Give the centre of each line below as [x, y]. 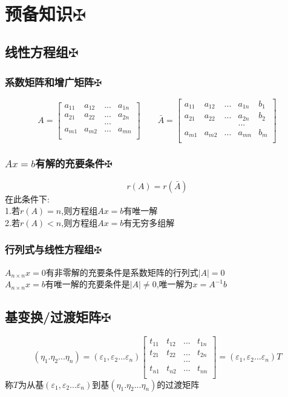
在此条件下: [27, 198]
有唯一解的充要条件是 [87, 284]
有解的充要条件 [70, 163]
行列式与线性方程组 [50, 249]
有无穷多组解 [149, 222]
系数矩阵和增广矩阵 [50, 82]
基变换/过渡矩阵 [53, 317]
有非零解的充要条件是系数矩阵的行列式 [122, 272]
